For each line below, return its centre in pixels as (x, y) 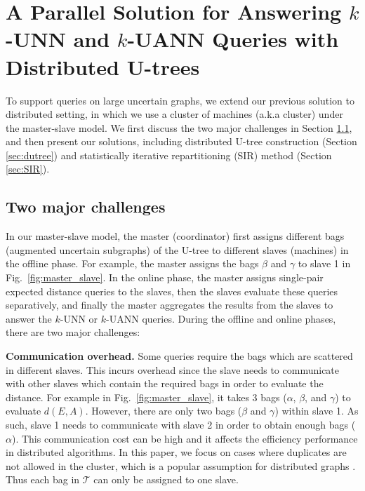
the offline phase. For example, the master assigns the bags (132, 263)
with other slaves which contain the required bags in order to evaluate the (165, 383)
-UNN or (79, 318)
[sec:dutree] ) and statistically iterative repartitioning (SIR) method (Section (169, 155)
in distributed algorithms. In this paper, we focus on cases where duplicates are (176, 452)
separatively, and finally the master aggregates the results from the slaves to (170, 305)
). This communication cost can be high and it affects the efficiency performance (185, 438)
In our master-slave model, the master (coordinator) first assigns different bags (175, 236)
